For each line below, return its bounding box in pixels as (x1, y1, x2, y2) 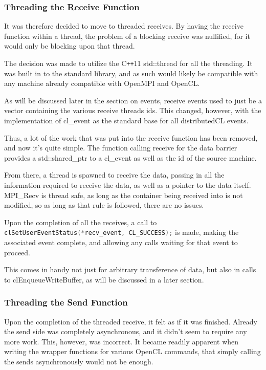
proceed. (4, 247, 30, 257)
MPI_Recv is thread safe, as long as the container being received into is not (4, 189, 243, 200)
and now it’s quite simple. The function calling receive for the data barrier (4, 142, 237, 153)
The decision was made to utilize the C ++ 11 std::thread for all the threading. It (4, 58, 253, 68)
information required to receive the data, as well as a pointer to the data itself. (4, 180, 251, 190)
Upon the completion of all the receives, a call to (4, 216, 157, 227)
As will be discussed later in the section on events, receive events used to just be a (4, 95, 262, 105)
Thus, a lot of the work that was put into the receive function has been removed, (4, 132, 258, 143)
